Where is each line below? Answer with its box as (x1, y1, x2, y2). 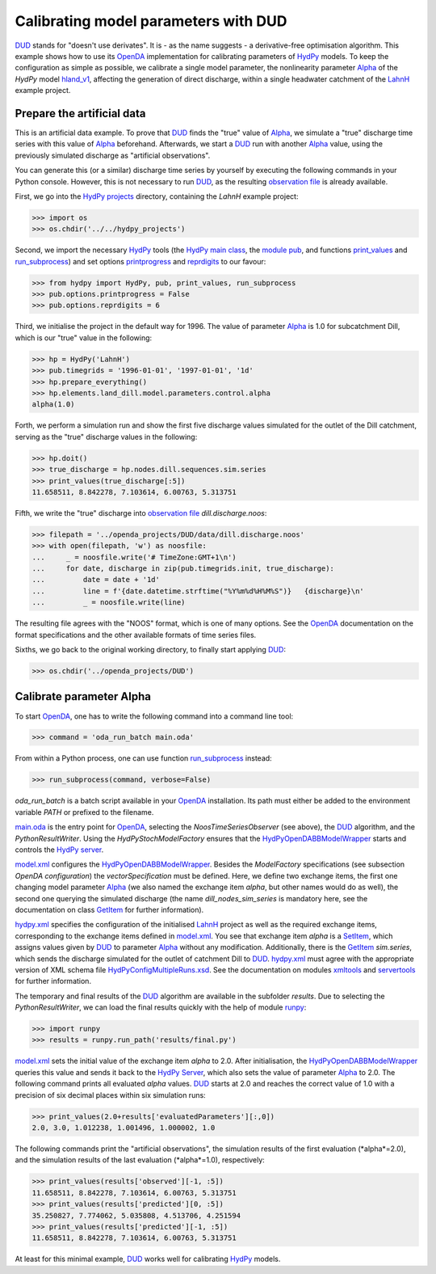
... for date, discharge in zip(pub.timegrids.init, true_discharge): (31, 564, 335, 573)
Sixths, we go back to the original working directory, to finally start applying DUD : (15, 645, 287, 655)
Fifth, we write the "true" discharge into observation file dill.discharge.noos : (15, 508, 267, 517)
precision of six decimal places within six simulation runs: (15, 1090, 206, 1099)
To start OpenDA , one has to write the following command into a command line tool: (15, 711, 294, 721)
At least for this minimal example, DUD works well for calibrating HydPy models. (15, 1254, 281, 1264)
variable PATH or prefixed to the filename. (15, 807, 154, 816)
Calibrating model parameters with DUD (15, 12, 287, 30)
